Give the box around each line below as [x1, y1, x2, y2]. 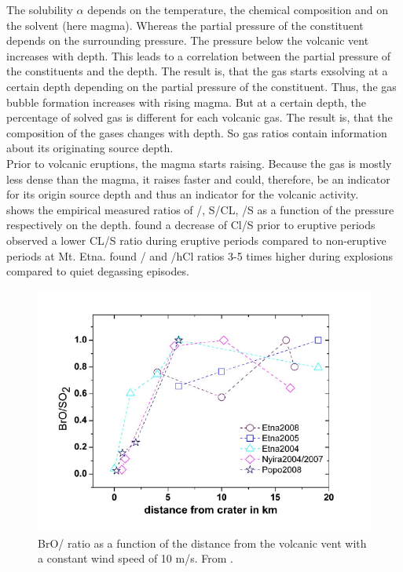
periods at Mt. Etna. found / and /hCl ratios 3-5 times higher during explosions [6, 247, 393, 264]
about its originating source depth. [6, 140, 174, 156]
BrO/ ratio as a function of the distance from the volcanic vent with [38, 534, 367, 551]
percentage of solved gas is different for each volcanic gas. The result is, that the [6, 109, 393, 126]
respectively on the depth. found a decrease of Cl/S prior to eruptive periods [6, 217, 376, 233]
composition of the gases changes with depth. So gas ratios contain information [6, 124, 387, 140]
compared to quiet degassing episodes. [6, 263, 189, 279]
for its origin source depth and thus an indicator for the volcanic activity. [6, 186, 359, 202]
